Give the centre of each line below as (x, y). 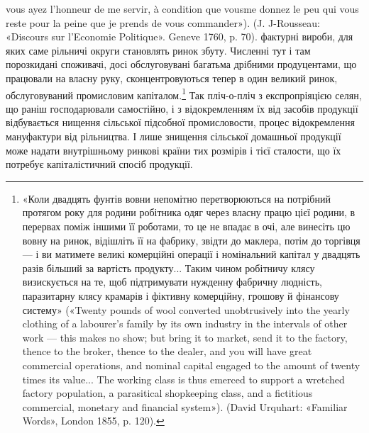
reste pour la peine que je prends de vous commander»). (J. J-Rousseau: (163, 22)
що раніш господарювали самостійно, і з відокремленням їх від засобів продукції (182, 108)
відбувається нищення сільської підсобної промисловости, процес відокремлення (180, 122)
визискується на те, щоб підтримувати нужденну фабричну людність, (172, 282)
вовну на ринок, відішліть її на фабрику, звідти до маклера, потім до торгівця (191, 240)
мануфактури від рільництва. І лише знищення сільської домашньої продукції (174, 136)
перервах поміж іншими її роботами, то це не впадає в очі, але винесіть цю (186, 226)
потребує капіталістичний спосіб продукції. (99, 164)
